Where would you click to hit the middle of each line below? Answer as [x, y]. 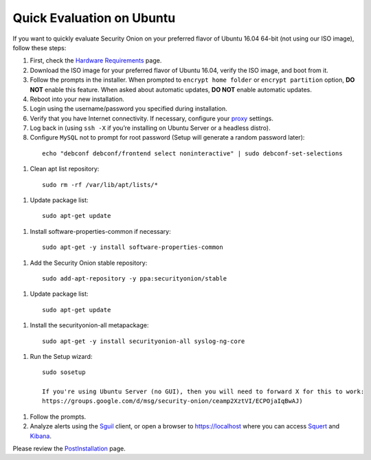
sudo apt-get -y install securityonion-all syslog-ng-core [144, 341]
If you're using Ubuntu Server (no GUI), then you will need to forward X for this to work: [203, 392]
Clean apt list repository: [65, 169]
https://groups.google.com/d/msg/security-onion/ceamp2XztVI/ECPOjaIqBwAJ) [172, 401]
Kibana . [41, 436]
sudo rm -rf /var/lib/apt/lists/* [100, 185]
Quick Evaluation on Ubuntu [94, 18]
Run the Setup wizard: [61, 356]
